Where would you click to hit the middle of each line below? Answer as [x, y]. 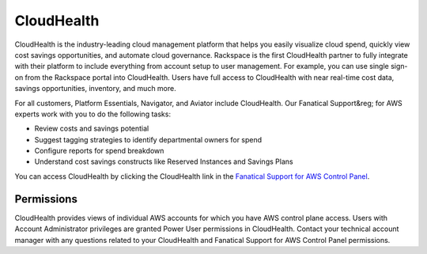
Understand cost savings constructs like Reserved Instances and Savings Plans [164, 161]
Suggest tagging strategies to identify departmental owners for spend [148, 139]
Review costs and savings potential [92, 129]
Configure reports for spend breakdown [99, 151]
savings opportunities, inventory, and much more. [96, 89]
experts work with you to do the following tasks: [93, 114]
